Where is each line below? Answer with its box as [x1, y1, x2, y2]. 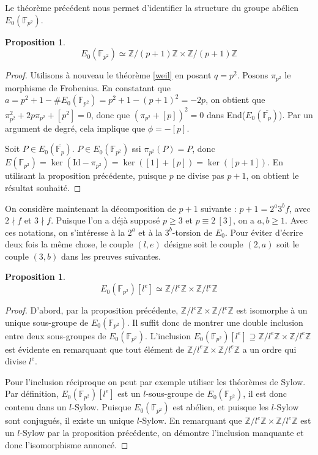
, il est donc [243, 387, 287, 400]
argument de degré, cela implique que [5, 121, 146, 134]
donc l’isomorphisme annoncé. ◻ [5, 438, 128, 451]
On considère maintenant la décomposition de [5, 201, 176, 214]
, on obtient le [246, 169, 299, 182]
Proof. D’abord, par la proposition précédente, [5, 304, 179, 317]
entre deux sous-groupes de [5, 329, 106, 342]
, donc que [91, 108, 130, 121]
